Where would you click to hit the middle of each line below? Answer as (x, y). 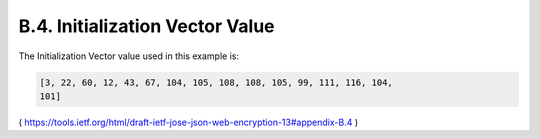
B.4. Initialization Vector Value (146, 26)
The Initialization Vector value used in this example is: (129, 56)
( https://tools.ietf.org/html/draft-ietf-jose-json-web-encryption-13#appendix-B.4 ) (188, 122)
